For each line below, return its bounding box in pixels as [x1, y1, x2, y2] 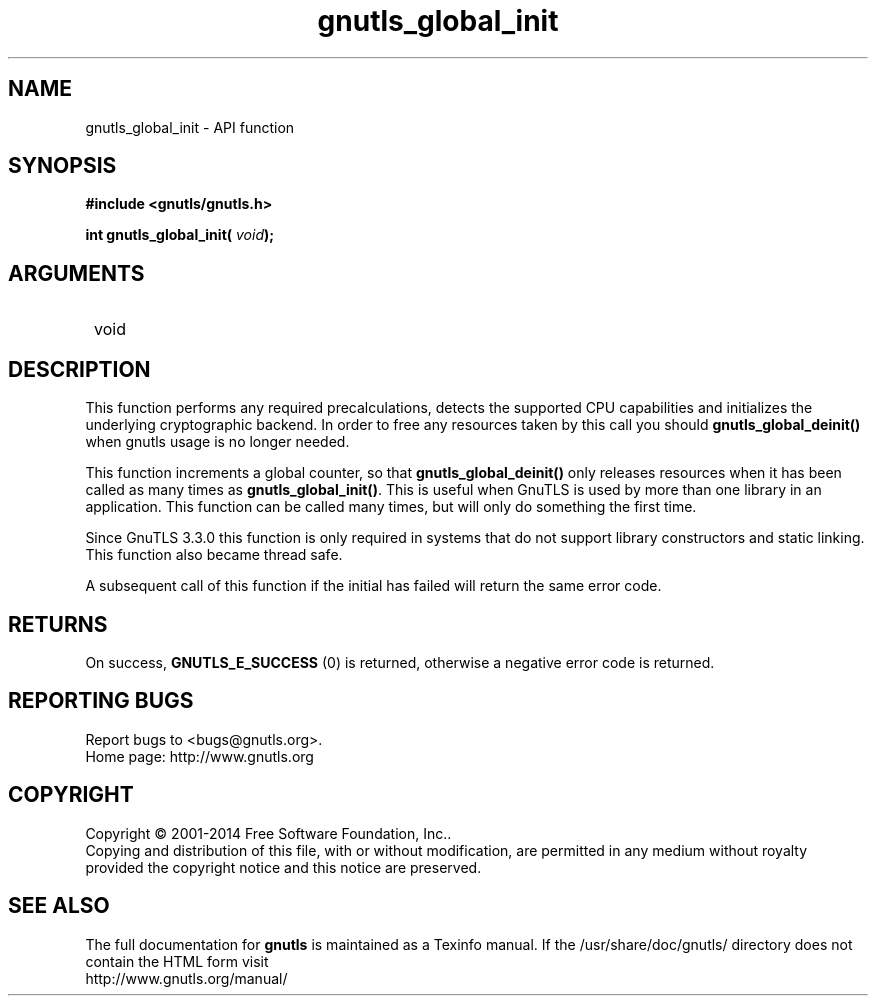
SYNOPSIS [8, 153, 117, 179]
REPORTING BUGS [8, 688, 194, 714]
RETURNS [8, 611, 108, 637]
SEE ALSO [8, 893, 110, 919]
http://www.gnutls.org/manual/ [85, 969, 288, 987]
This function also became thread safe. [85, 546, 343, 564]
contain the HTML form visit [85, 952, 269, 970]
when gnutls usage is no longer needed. [85, 433, 350, 451]
